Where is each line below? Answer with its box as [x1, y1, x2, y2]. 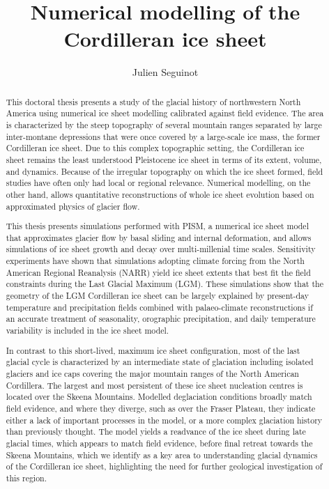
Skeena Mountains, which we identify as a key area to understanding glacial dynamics [6, 449, 318, 460]
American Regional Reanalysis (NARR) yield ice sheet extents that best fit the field [6, 266, 311, 278]
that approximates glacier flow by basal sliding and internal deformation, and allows [6, 231, 312, 243]
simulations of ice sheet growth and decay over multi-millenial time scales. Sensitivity [6, 243, 316, 255]
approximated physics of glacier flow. [6, 200, 140, 212]
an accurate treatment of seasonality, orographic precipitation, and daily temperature [6, 313, 316, 325]
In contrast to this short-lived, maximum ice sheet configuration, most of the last [6, 344, 300, 356]
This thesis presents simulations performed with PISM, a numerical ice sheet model [6, 220, 309, 232]
